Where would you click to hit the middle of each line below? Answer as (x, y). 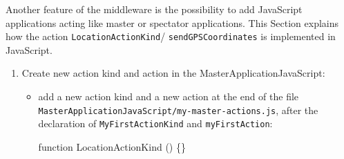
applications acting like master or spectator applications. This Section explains (172, 22)
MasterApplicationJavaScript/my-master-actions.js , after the (178, 110)
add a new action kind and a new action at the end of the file (169, 96)
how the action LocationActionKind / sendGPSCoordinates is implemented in (171, 36)
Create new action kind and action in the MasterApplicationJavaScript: (173, 73)
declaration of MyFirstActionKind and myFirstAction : (155, 123)
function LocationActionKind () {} (112, 146)
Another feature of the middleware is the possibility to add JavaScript (154, 9)
